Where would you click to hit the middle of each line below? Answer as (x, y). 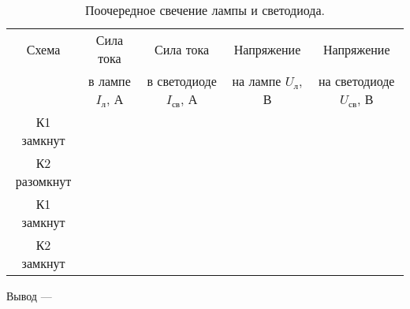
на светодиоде (357, 81)
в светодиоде (182, 81)
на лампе (257, 81)
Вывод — (29, 296)
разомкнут (43, 181)
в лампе (110, 81)
